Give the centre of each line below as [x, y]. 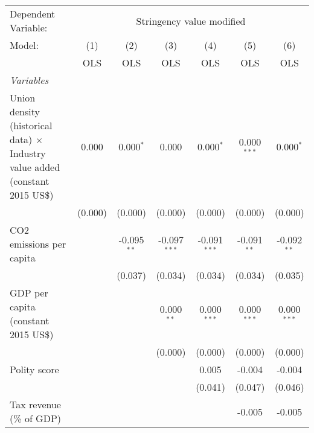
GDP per [29, 293]
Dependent [33, 14]
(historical [31, 125]
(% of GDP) [36, 418]
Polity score [34, 369]
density [25, 111]
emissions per [38, 244]
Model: [24, 45]
